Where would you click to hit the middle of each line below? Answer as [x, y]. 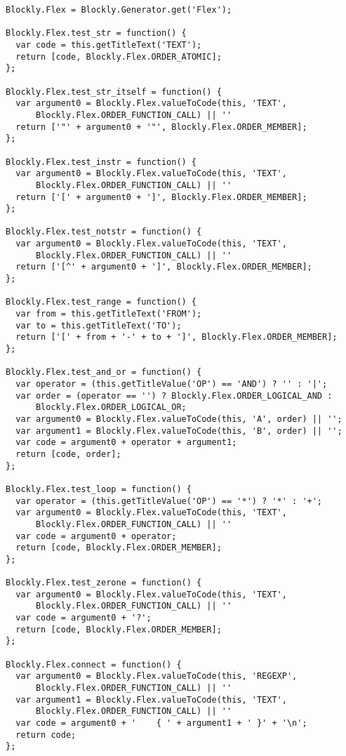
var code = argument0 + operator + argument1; [126, 443]
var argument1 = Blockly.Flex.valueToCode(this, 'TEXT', [151, 699]
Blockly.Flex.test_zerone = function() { [104, 583]
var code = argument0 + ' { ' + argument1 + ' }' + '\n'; [161, 723]
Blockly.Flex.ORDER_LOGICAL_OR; [111, 407]
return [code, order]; [68, 454]
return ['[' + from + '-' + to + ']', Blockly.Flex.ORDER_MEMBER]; [177, 337]
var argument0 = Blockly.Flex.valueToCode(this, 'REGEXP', [157, 676]
